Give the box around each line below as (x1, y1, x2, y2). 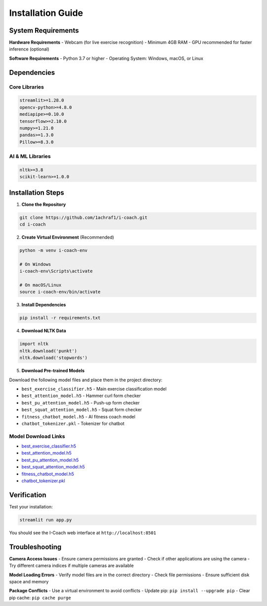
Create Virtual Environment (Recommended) (21, 234, 114, 240)
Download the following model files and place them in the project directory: (9, 377, 163, 383)
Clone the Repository (21, 201, 66, 207)
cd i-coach (19, 222, 46, 227)
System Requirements (9, 26, 79, 35)
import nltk (19, 341, 49, 347)
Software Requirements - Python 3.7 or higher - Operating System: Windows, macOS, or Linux (9, 55, 204, 61)
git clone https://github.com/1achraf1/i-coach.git (19, 214, 148, 220)
